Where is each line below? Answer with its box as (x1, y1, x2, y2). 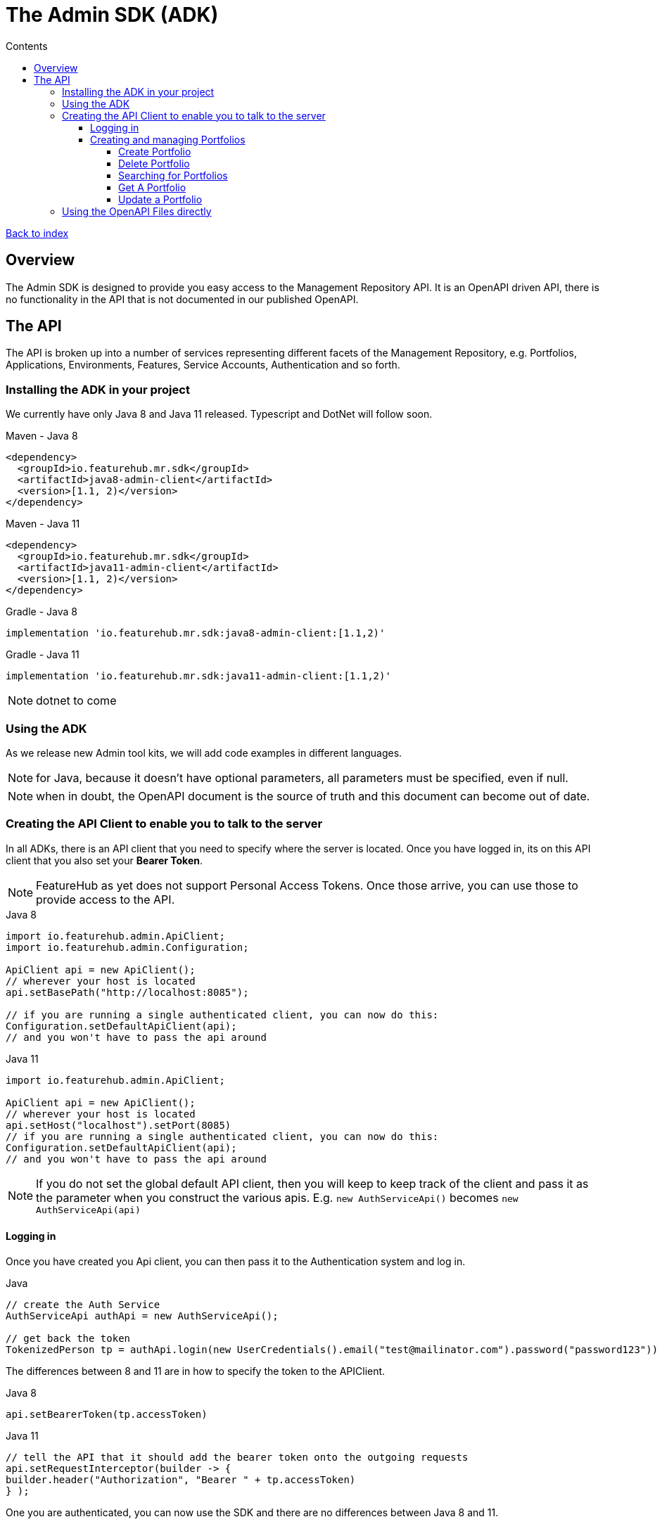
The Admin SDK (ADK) (6, 3, 219, 27)
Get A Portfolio (118, 181, 186, 193)
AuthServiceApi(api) (36, 1204, 141, 1215)
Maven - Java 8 (6, 430, 78, 442)
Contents (6, 39, 48, 52)
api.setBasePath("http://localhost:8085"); (6, 986, 249, 998)
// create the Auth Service (6, 1298, 160, 1310)
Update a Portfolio (118, 193, 203, 205)
